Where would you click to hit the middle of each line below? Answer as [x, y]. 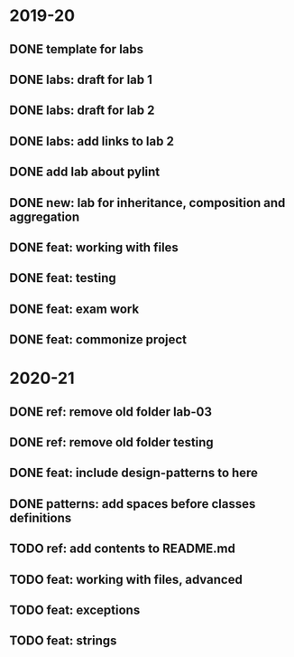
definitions [41, 517]
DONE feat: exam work [74, 309]
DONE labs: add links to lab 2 [92, 141]
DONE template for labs [77, 49]
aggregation [45, 216]
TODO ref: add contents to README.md [123, 549]
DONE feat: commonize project [98, 340]
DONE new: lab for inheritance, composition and [147, 203]
